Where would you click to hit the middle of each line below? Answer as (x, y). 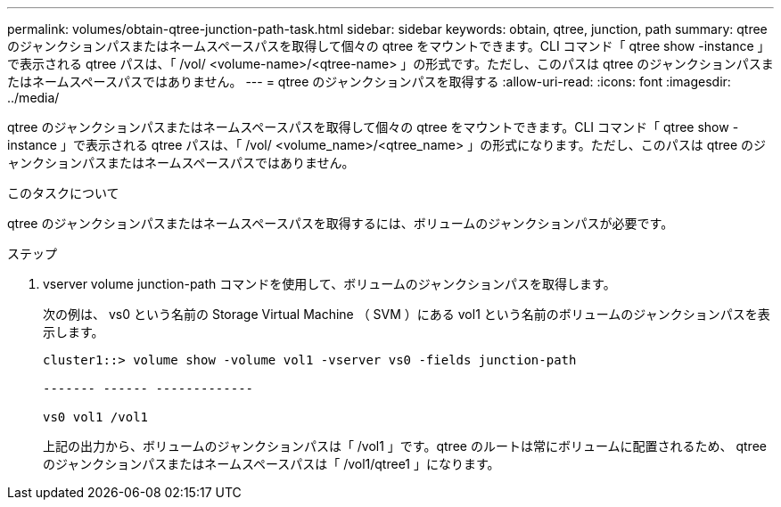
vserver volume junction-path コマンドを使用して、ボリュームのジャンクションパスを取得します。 (329, 284)
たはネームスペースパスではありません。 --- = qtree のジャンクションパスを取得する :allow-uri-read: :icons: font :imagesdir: (369, 82)
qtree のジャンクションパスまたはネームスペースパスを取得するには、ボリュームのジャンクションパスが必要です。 (341, 223)
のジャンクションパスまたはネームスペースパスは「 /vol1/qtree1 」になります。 (271, 464)
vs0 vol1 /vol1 (96, 417)
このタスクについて (63, 193)
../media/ (33, 98)
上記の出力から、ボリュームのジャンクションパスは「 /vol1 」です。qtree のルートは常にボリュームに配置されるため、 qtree (405, 446)
